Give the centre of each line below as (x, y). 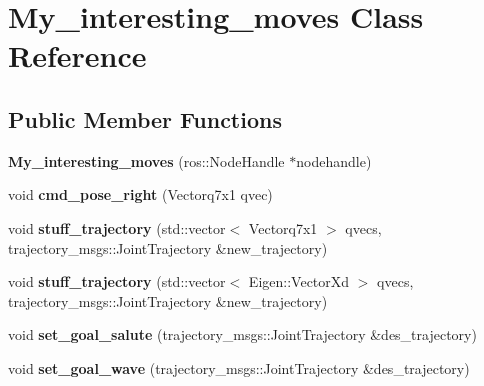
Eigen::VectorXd (299, 281)
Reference (77, 55)
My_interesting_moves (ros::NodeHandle (146, 160)
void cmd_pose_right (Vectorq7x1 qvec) (140, 194)
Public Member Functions (145, 118)
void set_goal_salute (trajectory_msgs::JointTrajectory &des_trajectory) (242, 334)
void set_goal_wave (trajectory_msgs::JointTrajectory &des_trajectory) (239, 367)
